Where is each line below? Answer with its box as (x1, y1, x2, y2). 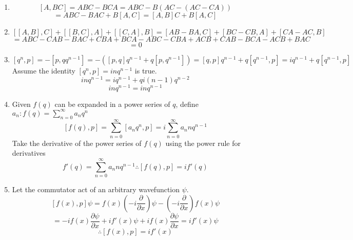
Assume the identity (12, 65, 75, 76)
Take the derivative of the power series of (12, 137, 142, 148)
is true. (134, 65, 157, 76)
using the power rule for (165, 137, 241, 148)
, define (175, 98, 199, 109)
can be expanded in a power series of (54, 98, 170, 109)
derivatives (12, 147, 46, 158)
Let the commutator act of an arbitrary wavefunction (12, 184, 180, 195)
